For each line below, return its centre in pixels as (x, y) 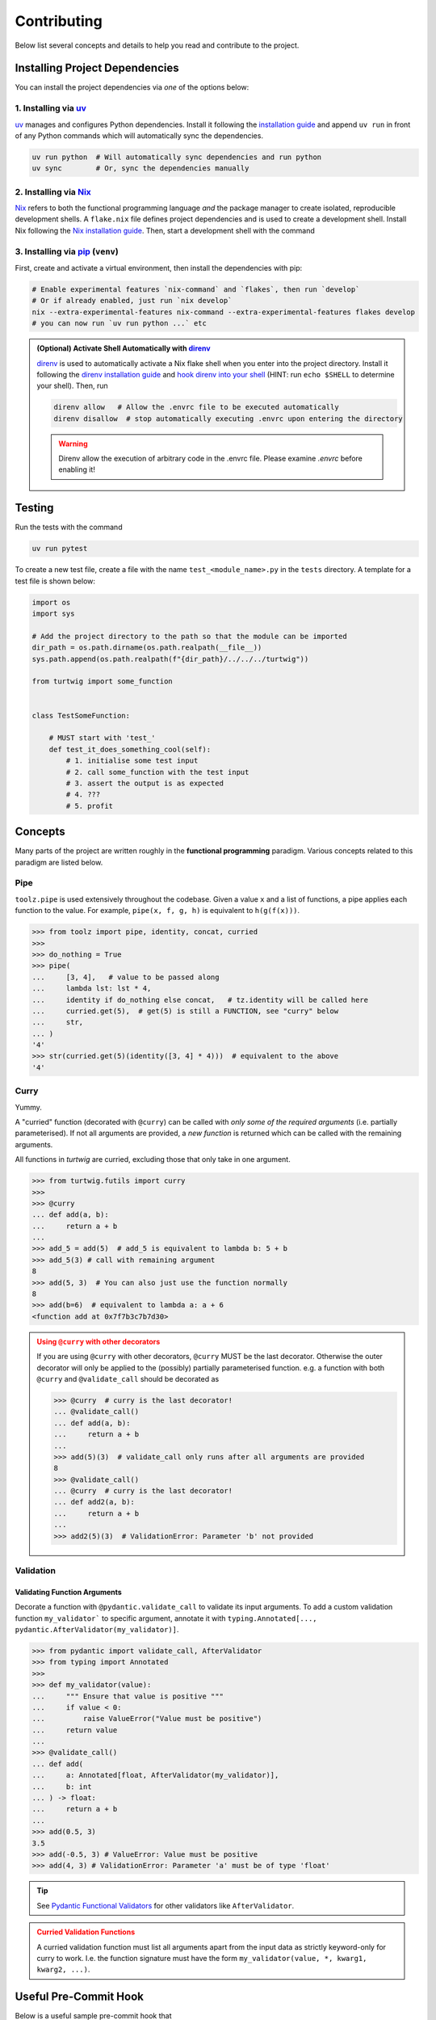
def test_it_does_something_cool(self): (130, 749)
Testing (34, 508)
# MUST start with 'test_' (103, 738)
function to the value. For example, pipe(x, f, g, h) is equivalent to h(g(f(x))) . (157, 911)
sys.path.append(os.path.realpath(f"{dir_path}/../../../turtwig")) (170, 659)
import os (51, 602)
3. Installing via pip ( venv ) (67, 251)
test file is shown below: (55, 581)
